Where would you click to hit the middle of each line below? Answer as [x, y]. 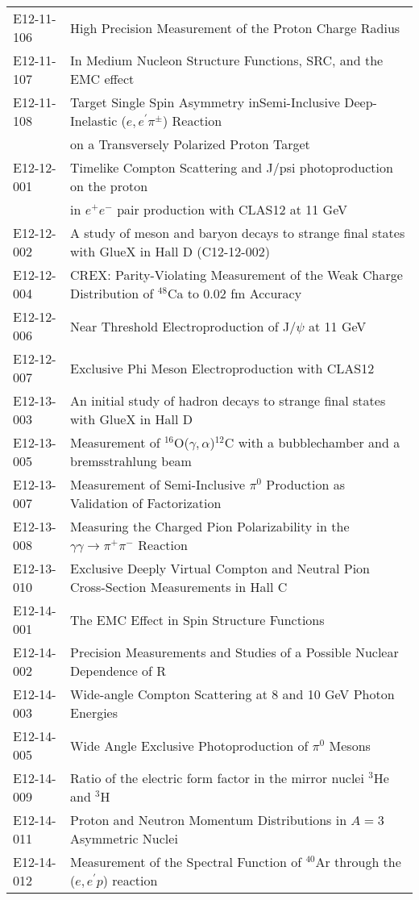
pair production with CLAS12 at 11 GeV [232, 209]
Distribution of [112, 293]
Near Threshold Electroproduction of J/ [183, 326]
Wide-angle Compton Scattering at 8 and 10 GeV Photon [232, 694]
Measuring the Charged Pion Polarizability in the [209, 526]
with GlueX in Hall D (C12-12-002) [170, 251]
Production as [306, 484]
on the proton [109, 186]
